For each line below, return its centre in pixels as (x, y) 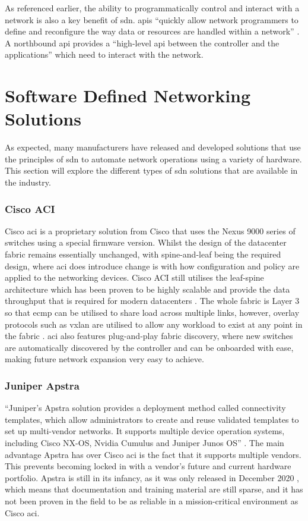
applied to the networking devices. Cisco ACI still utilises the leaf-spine (134, 277)
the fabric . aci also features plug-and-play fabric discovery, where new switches (149, 336)
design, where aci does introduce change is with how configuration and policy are (152, 266)
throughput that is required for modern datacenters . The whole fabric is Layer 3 (152, 301)
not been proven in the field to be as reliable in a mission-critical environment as (152, 500)
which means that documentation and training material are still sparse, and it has (154, 489)
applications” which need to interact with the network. (104, 54)
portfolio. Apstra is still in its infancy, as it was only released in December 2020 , (152, 477)
